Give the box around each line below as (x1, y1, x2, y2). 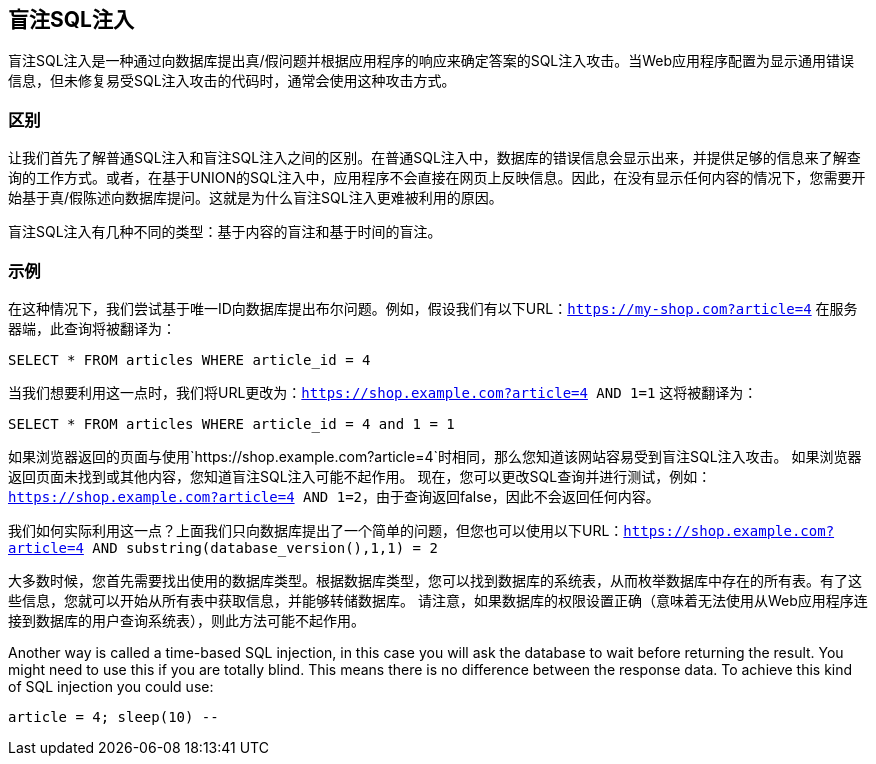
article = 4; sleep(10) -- (8, 708, 219, 725)
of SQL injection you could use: (8, 677, 214, 695)
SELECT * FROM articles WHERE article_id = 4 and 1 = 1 (8, 415, 455, 432)
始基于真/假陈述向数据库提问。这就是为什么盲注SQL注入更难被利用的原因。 (8, 189, 503, 207)
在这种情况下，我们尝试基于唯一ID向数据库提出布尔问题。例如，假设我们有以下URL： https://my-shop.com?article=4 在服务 (8, 299, 858, 317)
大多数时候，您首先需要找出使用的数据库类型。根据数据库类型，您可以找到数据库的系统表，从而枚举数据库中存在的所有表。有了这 (8, 571, 862, 589)
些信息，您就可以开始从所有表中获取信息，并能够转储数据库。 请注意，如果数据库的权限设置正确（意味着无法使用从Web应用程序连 (8, 591, 868, 609)
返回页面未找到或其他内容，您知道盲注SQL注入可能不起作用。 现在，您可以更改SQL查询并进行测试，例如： (8, 467, 712, 485)
